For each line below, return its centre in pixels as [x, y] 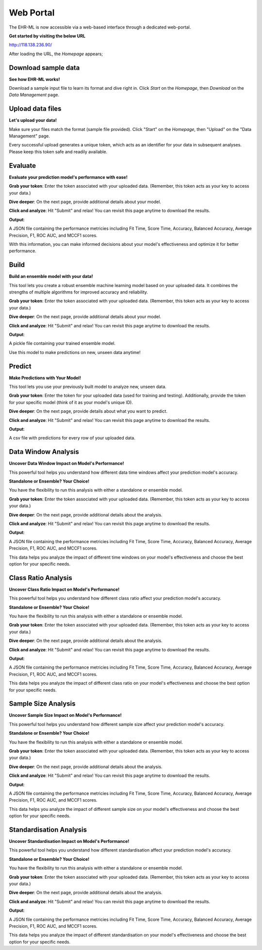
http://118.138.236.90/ [31, 45]
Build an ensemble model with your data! [51, 276]
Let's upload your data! [33, 120]
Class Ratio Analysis [41, 578]
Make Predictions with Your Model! [45, 378]
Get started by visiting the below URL [47, 36]
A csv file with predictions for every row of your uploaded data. [72, 438]
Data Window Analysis [44, 452]
